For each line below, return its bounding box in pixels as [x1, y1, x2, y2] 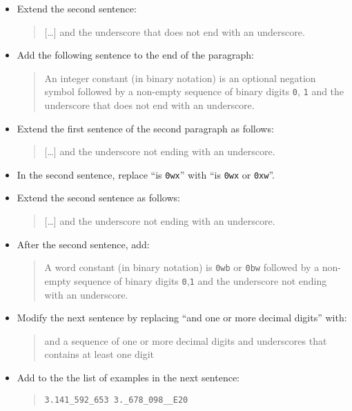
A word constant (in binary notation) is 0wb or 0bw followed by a [44, 260, 320, 274]
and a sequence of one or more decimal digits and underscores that [44, 333, 327, 348]
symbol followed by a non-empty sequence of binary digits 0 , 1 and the [44, 84, 344, 99]
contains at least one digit [44, 347, 155, 361]
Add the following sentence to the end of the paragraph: [17, 48, 254, 62]
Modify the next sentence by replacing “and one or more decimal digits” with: [17, 310, 347, 325]
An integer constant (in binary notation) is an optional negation [44, 70, 316, 85]
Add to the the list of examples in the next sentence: [17, 370, 239, 384]
